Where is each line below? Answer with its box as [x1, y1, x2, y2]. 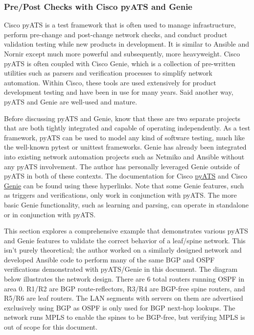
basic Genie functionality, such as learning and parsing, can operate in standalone [4, 199, 249, 209]
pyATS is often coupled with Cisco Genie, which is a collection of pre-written [4, 58, 235, 68]
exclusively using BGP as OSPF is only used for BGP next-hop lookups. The [4, 302, 235, 312]
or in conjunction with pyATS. [4, 209, 96, 219]
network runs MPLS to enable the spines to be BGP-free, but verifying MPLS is [4, 312, 245, 322]
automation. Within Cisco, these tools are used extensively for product [4, 77, 216, 87]
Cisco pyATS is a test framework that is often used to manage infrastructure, [4, 20, 236, 30]
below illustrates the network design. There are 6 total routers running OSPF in [4, 274, 244, 284]
